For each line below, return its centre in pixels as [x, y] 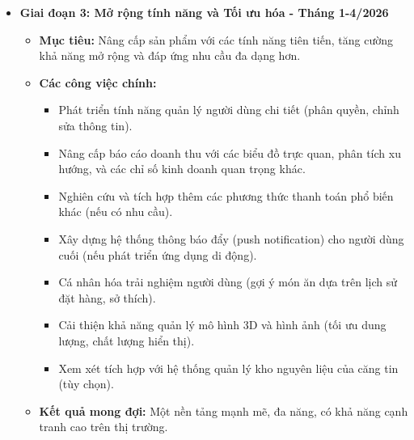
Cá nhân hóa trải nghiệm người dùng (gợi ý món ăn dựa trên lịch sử [228, 282]
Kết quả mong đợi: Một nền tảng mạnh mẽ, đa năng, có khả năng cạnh [224, 410]
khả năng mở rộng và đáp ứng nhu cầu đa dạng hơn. [170, 55]
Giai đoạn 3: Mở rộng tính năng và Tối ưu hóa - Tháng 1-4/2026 [204, 12]
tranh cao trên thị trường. [103, 427]
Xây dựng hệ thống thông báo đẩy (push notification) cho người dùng [231, 238]
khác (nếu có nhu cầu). [116, 212]
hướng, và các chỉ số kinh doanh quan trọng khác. [182, 169]
